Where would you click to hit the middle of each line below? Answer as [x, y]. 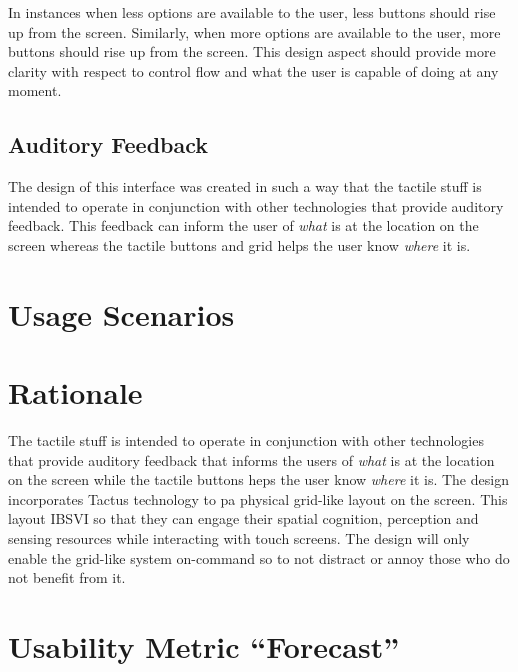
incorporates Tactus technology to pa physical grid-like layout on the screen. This [258, 498]
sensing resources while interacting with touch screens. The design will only [239, 538]
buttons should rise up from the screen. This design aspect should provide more [252, 51]
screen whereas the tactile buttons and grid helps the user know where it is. [239, 244]
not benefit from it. [67, 577]
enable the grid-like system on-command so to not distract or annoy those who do [259, 557]
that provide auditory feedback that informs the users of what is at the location [251, 459]
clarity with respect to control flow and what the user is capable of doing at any [253, 70]
